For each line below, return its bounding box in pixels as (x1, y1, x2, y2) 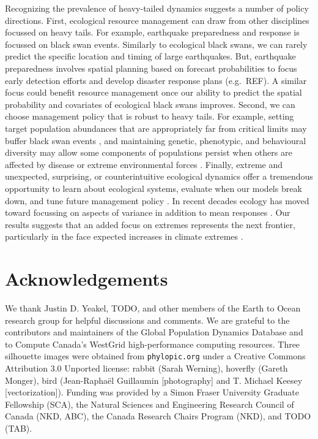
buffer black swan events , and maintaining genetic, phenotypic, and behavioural (5, 134, 306, 147)
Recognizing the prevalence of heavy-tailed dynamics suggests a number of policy (5, 2, 309, 14)
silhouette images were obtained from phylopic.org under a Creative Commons (5, 349, 306, 362)
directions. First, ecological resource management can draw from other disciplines (5, 13, 309, 26)
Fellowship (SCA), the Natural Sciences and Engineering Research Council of (5, 397, 294, 410)
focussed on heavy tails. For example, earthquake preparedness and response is (5, 26, 300, 39)
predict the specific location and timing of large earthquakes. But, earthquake (5, 50, 296, 63)
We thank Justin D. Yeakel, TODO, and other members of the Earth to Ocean (5, 302, 301, 314)
